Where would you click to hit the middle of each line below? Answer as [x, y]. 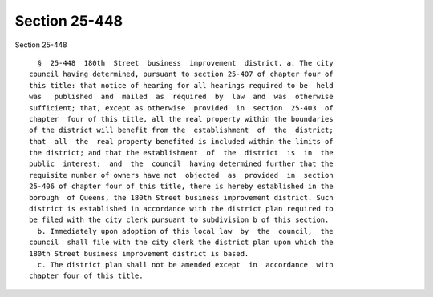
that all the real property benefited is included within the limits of [181, 141]
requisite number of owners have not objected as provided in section [181, 175]
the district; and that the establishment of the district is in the [181, 153]
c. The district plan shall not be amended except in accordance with [185, 265]
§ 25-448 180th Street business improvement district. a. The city [185, 63]
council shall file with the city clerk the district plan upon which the [181, 243]
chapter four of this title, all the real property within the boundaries [181, 119]
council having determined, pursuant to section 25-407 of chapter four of [181, 74]
